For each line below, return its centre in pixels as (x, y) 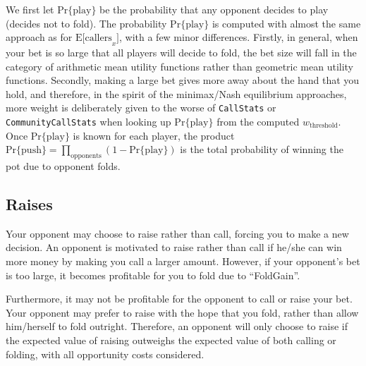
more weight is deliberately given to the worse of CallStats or (141, 108)
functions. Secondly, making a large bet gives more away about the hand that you (183, 80)
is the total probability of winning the (262, 149)
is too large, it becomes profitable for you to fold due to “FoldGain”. (153, 275)
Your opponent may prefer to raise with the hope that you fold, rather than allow (182, 312)
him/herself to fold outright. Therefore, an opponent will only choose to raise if (177, 326)
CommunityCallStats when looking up (89, 122)
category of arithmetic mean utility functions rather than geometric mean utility (180, 66)
